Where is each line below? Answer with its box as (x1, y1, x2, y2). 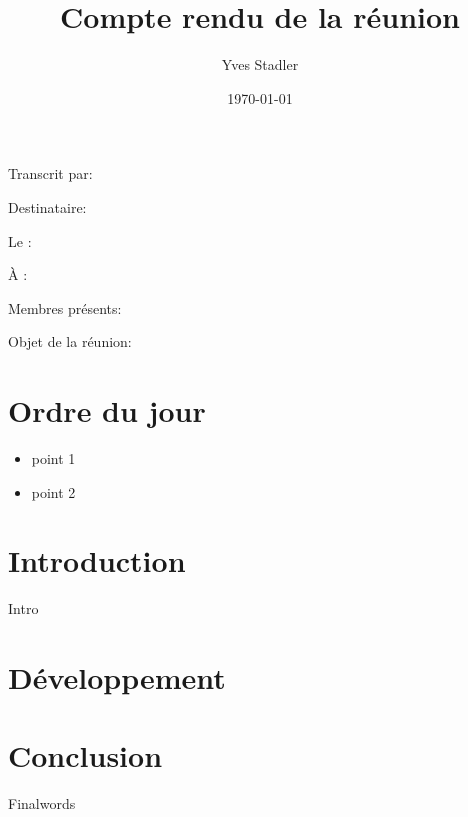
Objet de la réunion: (8, 331, 132, 352)
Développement (8, 657, 226, 698)
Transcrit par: (8, 163, 93, 184)
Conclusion (8, 735, 163, 776)
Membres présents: (8, 297, 122, 318)
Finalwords (8, 793, 76, 814)
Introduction (8, 540, 186, 581)
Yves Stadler (221, 54, 299, 75)
